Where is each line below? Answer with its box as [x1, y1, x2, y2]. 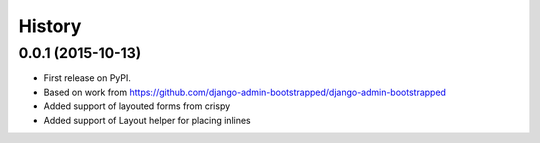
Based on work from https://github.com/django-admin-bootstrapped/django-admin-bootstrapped [43, 86, 447, 98]
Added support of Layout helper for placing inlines [43, 114, 251, 126]
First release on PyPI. [43, 72, 132, 84]
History [18, 15, 82, 37]
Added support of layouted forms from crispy [43, 100, 231, 112]
